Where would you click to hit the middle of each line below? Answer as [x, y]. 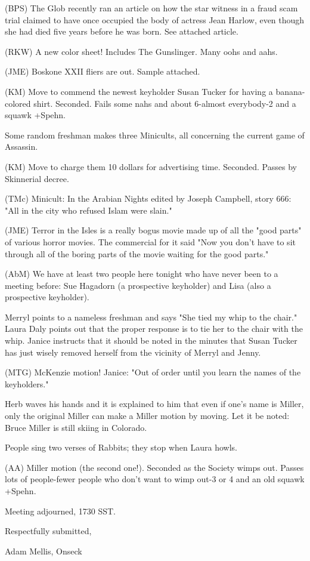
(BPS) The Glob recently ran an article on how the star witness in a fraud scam [151, 8]
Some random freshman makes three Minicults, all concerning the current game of [155, 135]
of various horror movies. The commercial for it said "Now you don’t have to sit [150, 241]
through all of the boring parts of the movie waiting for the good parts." [137, 253]
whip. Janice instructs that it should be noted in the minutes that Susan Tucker [151, 340]
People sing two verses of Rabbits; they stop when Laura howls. [121, 447]
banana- [290, 91]
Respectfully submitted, [48, 531]
